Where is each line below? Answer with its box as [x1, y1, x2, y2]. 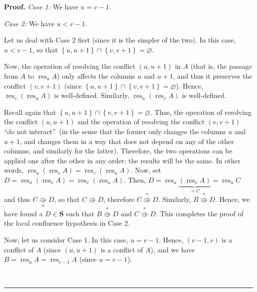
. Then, [124, 174, 146, 185]
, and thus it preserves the [173, 70, 253, 81]
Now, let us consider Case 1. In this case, [4, 235, 128, 245]
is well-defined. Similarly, [54, 90, 129, 100]
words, [4, 165, 24, 175]
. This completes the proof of [156, 208, 244, 218]
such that [66, 208, 94, 218]
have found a [4, 208, 43, 218]
